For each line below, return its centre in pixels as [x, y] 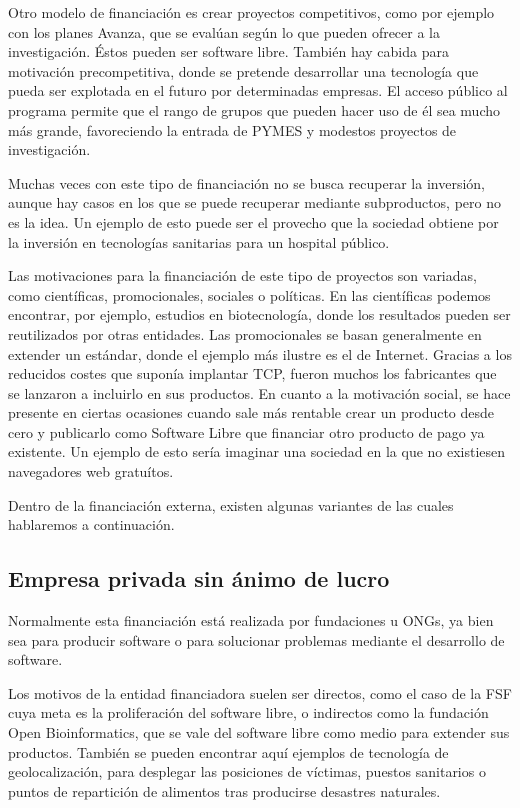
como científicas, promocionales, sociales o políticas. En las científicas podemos [249, 294]
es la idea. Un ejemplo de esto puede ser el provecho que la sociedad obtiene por [253, 221]
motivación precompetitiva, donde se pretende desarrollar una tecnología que [243, 70]
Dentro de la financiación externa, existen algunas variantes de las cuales [231, 504]
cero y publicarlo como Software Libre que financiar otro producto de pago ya [246, 431]
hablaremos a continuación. [91, 524]
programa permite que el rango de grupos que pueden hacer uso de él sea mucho [254, 109]
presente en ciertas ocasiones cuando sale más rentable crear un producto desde [251, 412]
